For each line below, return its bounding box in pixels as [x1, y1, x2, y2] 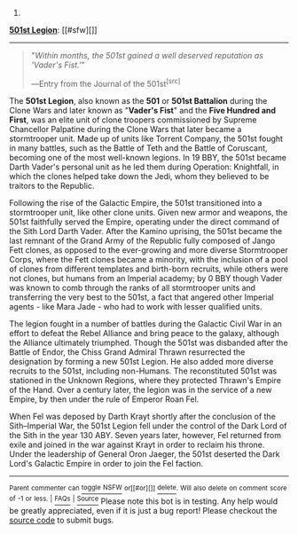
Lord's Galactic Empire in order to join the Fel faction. [9, 458, 204, 468]
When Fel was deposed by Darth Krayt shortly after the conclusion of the [9, 411, 277, 421]
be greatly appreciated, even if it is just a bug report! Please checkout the [9, 505, 278, 515]
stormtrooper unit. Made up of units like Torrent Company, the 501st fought [9, 133, 284, 144]
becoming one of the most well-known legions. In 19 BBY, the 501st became [9, 152, 286, 162]
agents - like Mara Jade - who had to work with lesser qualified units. [9, 301, 263, 311]
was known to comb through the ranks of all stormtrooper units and [9, 282, 255, 293]
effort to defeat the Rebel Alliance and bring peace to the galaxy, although [9, 327, 279, 338]
